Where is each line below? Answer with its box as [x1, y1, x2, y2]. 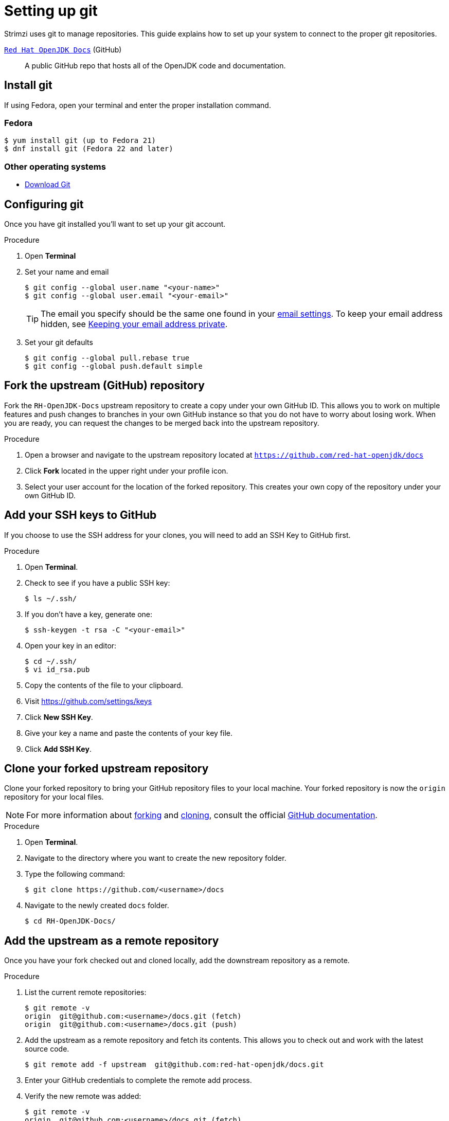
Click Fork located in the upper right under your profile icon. [25, 466, 228, 475]
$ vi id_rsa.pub [25, 665, 90, 674]
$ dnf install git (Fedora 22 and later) [4, 144, 173, 153]
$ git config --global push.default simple [25, 361, 203, 370]
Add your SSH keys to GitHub [4, 509, 157, 522]
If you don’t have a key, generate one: [25, 609, 153, 619]
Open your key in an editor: [25, 641, 117, 650]
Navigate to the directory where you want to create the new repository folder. [25, 854, 286, 863]
